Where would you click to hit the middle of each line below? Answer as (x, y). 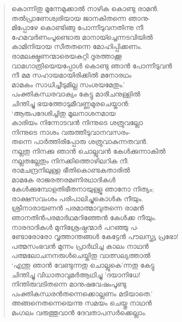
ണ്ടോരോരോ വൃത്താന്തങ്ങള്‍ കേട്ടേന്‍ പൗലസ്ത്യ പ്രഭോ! (95, 236)
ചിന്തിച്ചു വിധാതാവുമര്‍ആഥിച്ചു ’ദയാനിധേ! (76, 274)
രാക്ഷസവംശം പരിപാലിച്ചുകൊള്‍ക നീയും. (77, 198)
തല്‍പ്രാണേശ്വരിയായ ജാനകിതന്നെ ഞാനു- (81, 18)
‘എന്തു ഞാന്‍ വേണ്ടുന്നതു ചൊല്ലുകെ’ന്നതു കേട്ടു (83, 265)
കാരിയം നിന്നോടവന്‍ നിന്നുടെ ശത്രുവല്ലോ (77, 122)
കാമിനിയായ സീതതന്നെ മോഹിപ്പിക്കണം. (77, 46)
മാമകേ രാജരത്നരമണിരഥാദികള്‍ (63, 179)
